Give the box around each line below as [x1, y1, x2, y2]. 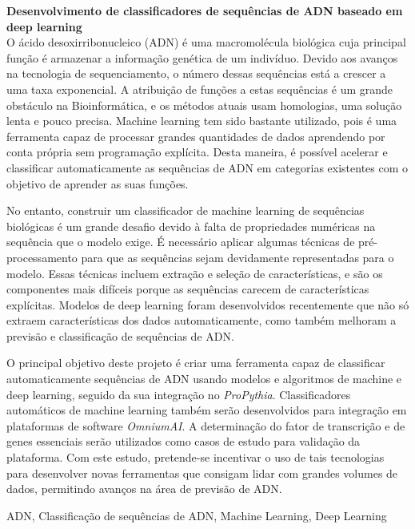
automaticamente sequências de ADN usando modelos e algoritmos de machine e [6, 370, 402, 387]
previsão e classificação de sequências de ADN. [6, 327, 234, 344]
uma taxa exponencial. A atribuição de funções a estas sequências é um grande [6, 80, 393, 97]
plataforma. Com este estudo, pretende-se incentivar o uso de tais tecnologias [6, 449, 385, 466]
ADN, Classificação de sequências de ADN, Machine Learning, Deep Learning [6, 507, 387, 523]
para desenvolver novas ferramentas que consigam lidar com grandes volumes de [6, 464, 398, 481]
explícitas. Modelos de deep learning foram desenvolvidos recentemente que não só [6, 296, 409, 313]
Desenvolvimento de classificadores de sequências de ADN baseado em [6, 2, 403, 18]
